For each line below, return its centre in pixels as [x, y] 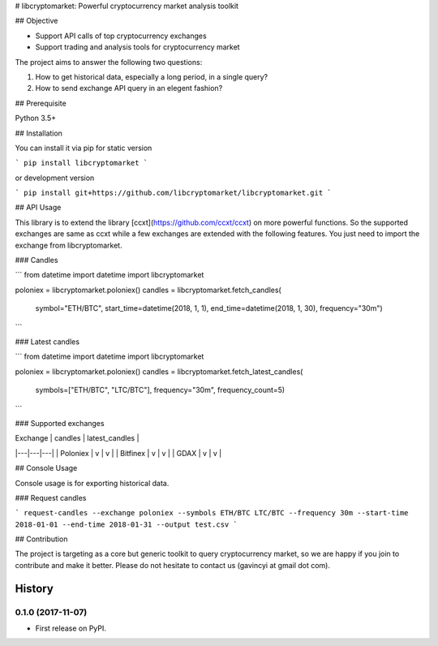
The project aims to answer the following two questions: [109, 62]
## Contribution [41, 539]
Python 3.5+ [36, 118]
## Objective [36, 21]
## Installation [39, 133]
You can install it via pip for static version [84, 148]
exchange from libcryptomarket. [69, 245]
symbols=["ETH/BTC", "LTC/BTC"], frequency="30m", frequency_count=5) [160, 390]
